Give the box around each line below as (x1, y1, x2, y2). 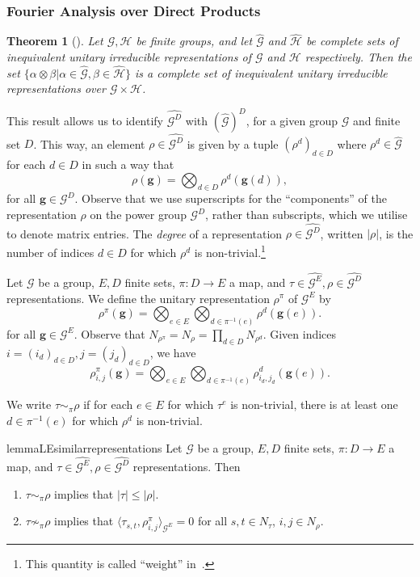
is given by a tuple (187, 135, 279, 152)
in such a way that (82, 156, 174, 173)
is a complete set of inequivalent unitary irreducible (135, 64, 388, 81)
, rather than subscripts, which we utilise (205, 206, 408, 223)
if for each (83, 396, 133, 413)
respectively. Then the (304, 48, 412, 65)
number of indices (6, 243, 94, 260)
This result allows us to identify (6, 112, 164, 128)
